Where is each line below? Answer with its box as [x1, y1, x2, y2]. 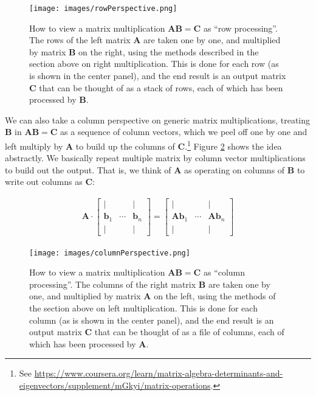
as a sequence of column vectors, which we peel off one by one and [60, 125, 307, 138]
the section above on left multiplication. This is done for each [29, 302, 258, 314]
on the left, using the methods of [154, 290, 276, 302]
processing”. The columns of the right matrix [29, 277, 196, 290]
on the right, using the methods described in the [78, 45, 259, 58]
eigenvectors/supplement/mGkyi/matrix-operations [19, 379, 211, 392]
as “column [203, 266, 246, 279]
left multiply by [5, 139, 63, 152]
